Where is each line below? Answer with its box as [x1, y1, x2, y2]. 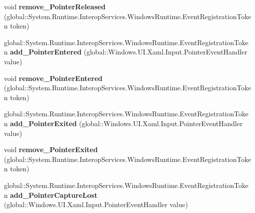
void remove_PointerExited [4, 144, 98, 155]
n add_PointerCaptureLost [4, 189, 98, 200]
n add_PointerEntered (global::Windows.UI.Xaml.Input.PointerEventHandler [4, 47, 248, 57]
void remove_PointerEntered [4, 73, 103, 83]
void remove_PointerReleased [4, 1, 106, 11]
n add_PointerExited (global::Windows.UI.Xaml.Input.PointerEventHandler [4, 118, 243, 128]
